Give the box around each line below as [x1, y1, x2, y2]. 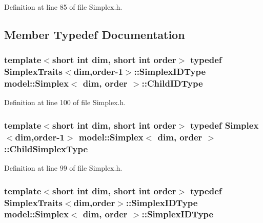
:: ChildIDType [141, 77, 203, 90]
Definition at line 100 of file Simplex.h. [4, 97, 126, 108]
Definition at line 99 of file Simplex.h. [4, 163, 123, 173]
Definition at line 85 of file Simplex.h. [4, 2, 123, 12]
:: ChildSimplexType [4, 142, 88, 155]
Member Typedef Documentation [4, 26, 185, 42]
